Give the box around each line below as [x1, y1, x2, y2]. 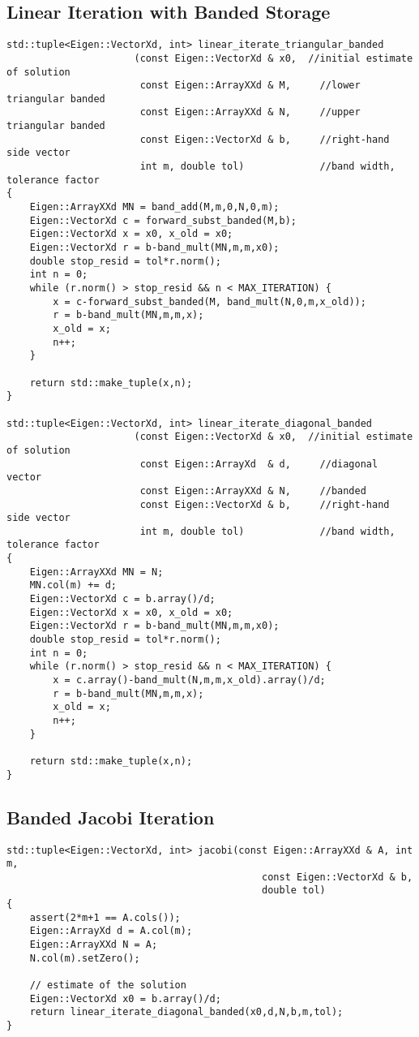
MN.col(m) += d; [29, 579, 118, 592]
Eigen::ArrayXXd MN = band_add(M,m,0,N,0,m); [29, 201, 280, 213]
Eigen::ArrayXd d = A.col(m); [29, 925, 193, 937]
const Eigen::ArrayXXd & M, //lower [139, 80, 361, 92]
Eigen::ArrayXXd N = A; [29, 939, 158, 951]
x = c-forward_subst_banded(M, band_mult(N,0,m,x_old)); [53, 295, 366, 308]
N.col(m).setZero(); [29, 952, 140, 964]
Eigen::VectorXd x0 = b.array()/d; [29, 992, 221, 1005]
